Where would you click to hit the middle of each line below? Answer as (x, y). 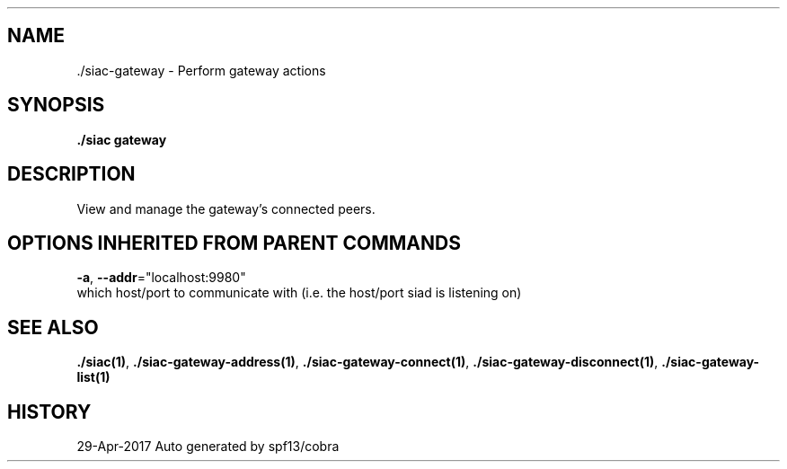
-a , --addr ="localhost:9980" (161, 278)
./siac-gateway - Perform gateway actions (201, 70)
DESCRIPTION (71, 174)
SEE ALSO (53, 327)
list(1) (93, 377)
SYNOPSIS (56, 105)
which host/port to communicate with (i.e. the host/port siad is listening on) (299, 293)
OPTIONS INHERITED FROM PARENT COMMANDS (234, 243)
